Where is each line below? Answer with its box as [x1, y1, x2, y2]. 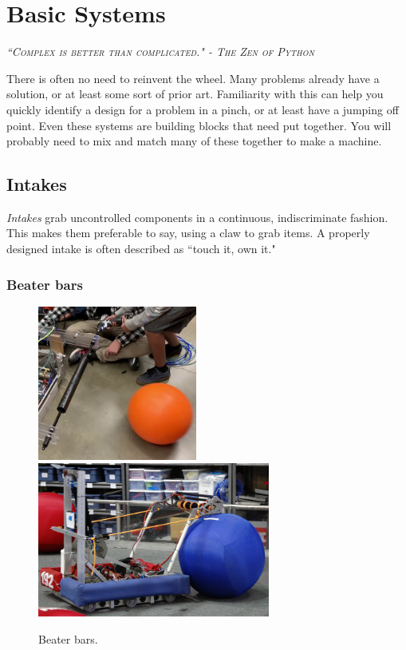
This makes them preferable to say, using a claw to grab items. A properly [6, 224, 370, 241]
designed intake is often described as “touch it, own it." [6, 240, 276, 257]
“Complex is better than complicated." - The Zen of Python [6, 43, 314, 60]
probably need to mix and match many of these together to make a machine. [6, 133, 382, 149]
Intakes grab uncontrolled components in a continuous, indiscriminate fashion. [6, 208, 388, 225]
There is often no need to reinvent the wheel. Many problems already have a [6, 69, 380, 86]
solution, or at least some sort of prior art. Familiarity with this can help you [6, 85, 384, 102]
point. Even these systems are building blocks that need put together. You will [6, 117, 392, 133]
